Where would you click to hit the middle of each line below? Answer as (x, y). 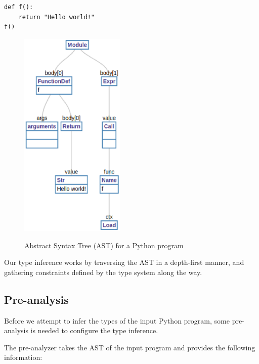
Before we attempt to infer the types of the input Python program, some (117, 320)
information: (23, 357)
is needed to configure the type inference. (94, 330)
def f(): (19, 7)
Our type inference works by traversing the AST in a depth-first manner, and (124, 262)
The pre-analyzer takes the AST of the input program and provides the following (130, 347)
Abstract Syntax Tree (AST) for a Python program (104, 245)
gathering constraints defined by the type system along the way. (103, 272)
